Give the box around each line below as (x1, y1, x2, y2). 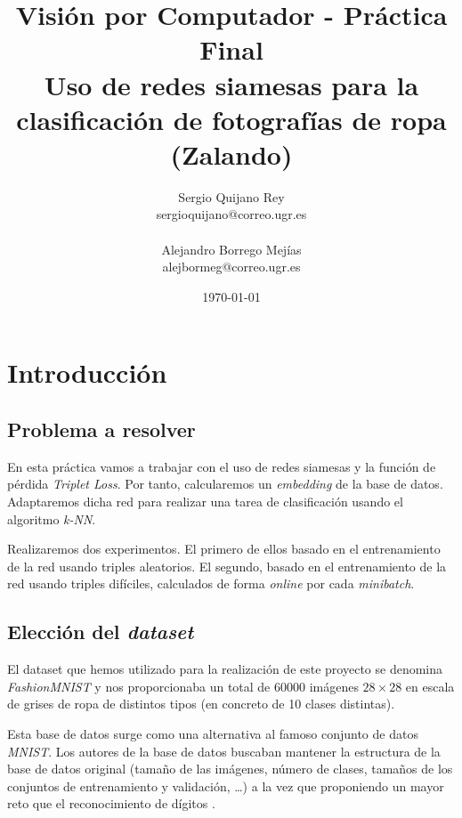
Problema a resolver (7, 416, 196, 443)
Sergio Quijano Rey (178, 187, 285, 206)
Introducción (7, 354, 167, 391)
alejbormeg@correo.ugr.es (162, 257, 301, 276)
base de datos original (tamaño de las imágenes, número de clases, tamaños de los (7, 759, 453, 778)
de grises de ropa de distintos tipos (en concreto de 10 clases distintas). (7, 694, 395, 713)
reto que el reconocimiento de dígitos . (7, 794, 215, 813)
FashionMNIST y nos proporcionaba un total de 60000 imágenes (7, 676, 359, 695)
